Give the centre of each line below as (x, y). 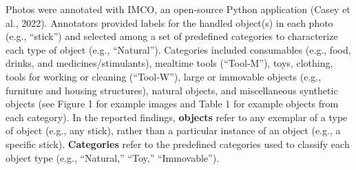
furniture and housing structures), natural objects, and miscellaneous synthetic (172, 90)
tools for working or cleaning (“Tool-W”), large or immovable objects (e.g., (164, 76)
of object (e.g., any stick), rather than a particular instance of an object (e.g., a (173, 130)
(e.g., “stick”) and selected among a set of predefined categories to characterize (172, 36)
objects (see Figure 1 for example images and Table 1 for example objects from (172, 104)
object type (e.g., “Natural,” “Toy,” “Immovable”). (112, 157)
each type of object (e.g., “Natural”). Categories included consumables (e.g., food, (178, 49)
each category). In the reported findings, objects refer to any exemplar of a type (177, 117)
